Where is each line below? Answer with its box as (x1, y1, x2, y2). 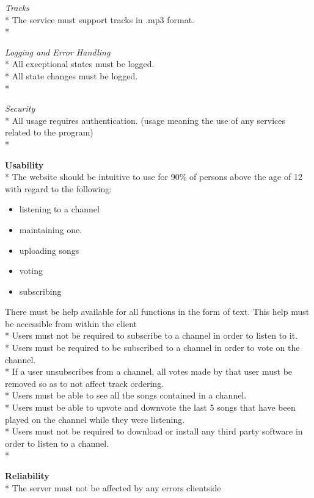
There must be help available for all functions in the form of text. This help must (5, 305, 310, 318)
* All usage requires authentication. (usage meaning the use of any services (5, 114, 286, 126)
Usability (5, 158, 44, 171)
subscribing (19, 284, 62, 297)
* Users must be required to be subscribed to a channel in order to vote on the (5, 341, 300, 354)
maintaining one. (19, 223, 82, 236)
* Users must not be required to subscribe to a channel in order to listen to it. (5, 329, 298, 342)
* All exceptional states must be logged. (5, 57, 155, 70)
